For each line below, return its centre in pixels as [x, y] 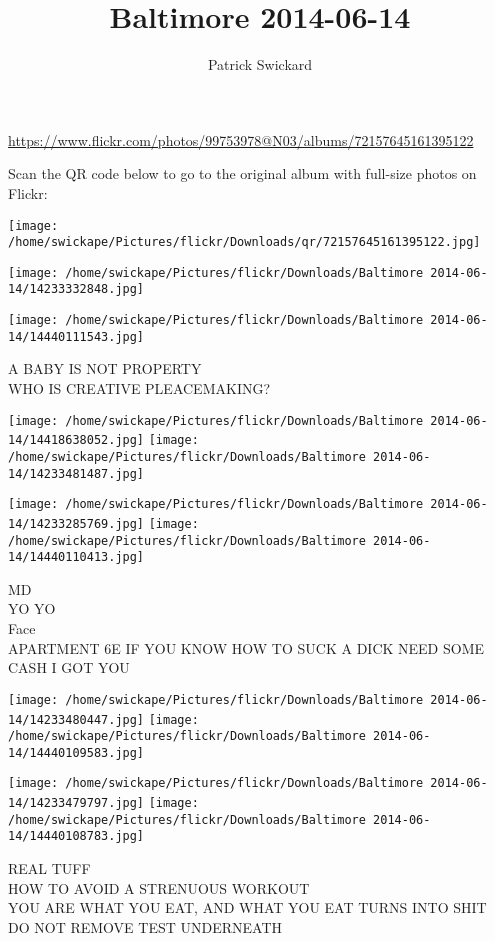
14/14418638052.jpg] [76, 440]
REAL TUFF [49, 868]
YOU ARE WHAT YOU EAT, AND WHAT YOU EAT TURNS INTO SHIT [247, 907]
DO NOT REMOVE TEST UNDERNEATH [145, 926]
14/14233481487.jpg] [76, 473]
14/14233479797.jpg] [76, 803]
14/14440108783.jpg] [76, 836]
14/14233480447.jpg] [76, 719]
